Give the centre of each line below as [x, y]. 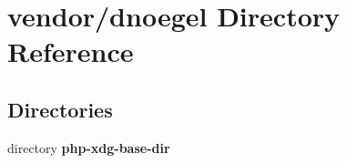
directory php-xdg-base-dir [89, 147]
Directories [60, 109]
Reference [71, 51]
